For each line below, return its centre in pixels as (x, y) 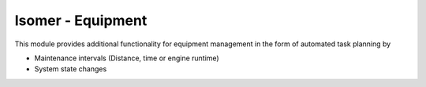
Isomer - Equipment (81, 20)
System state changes (71, 69)
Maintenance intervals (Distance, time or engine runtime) (127, 58)
